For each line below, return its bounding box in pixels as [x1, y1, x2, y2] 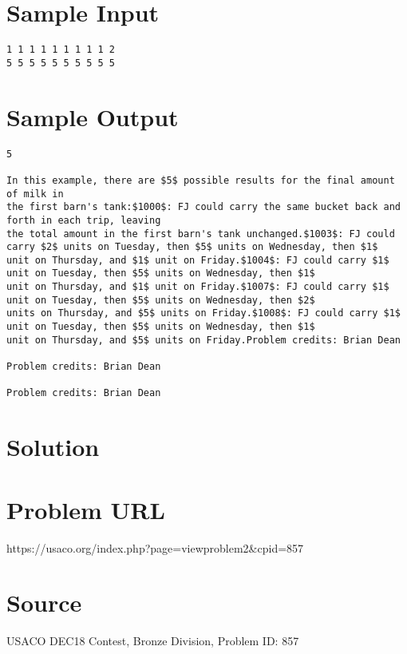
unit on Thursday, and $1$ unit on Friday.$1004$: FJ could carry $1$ [6, 254, 389, 266]
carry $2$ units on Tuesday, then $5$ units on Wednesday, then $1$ [6, 241, 378, 253]
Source [6, 586, 82, 619]
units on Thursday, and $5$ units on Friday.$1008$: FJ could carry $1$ [6, 307, 401, 319]
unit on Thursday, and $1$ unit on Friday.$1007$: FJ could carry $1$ [6, 281, 389, 293]
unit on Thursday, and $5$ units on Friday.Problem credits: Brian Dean [6, 334, 401, 346]
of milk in [6, 188, 64, 200]
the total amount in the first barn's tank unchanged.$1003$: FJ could [6, 228, 395, 240]
